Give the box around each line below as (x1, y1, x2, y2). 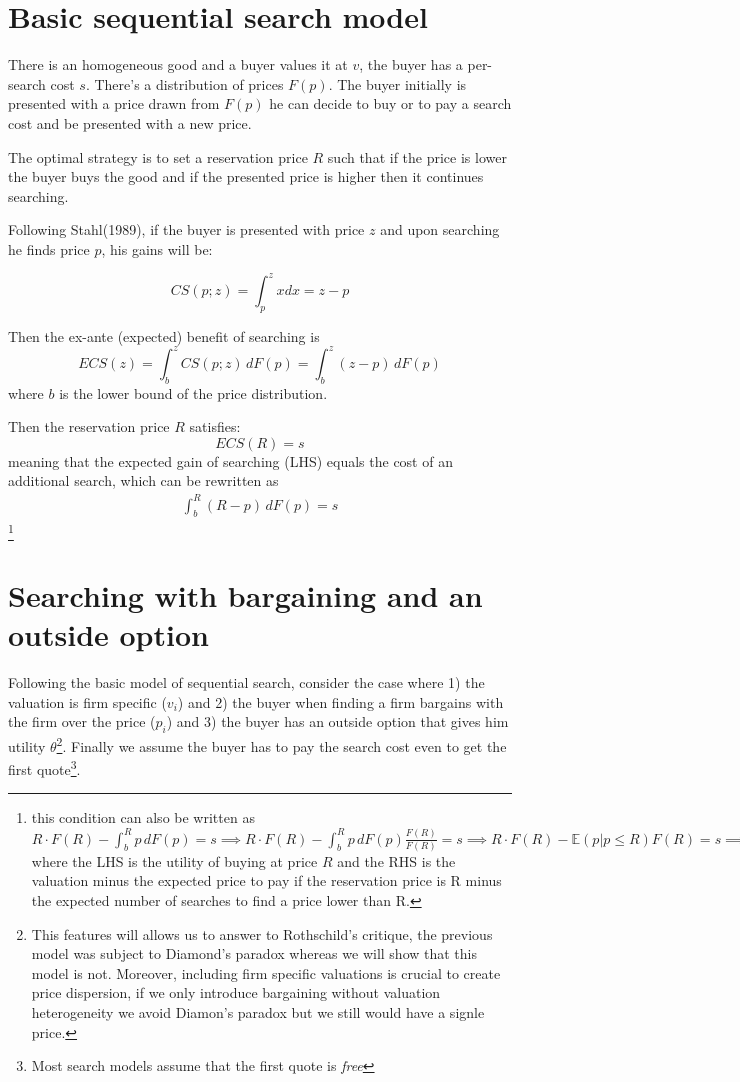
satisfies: (189, 416, 241, 437)
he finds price (8, 238, 90, 259)
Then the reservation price (8, 416, 170, 437)
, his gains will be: (101, 238, 213, 259)
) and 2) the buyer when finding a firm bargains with (177, 691, 504, 712)
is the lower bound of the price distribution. (59, 382, 328, 403)
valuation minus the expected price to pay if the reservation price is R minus (31, 870, 502, 891)
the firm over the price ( (8, 711, 156, 732)
